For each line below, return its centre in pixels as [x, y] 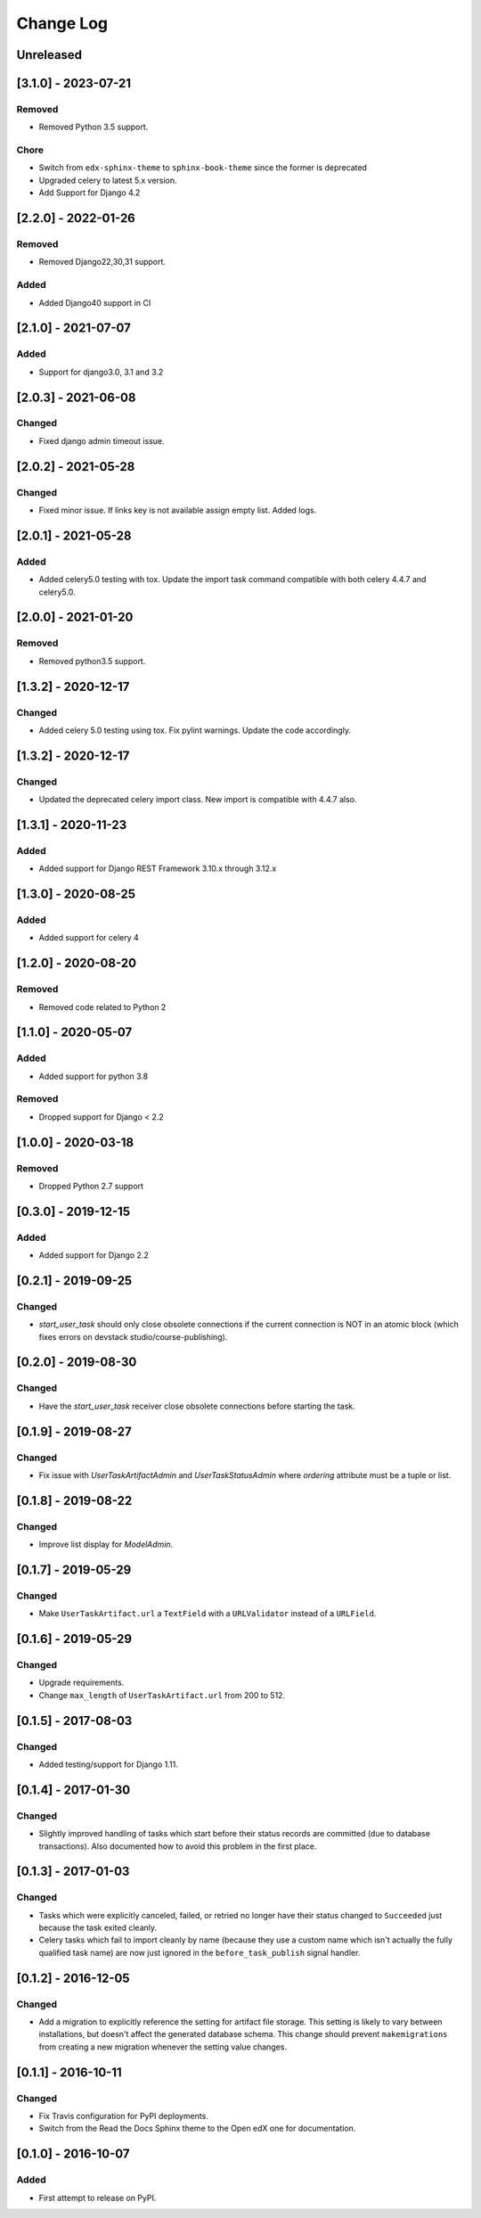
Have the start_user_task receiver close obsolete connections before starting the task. [197, 1406]
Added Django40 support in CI [95, 302]
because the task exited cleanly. [98, 1928]
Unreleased [49, 55]
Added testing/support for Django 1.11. [108, 1764]
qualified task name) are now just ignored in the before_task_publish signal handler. [200, 1952]
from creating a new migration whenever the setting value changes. [163, 2047]
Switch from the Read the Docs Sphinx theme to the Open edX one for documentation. [197, 2128]
